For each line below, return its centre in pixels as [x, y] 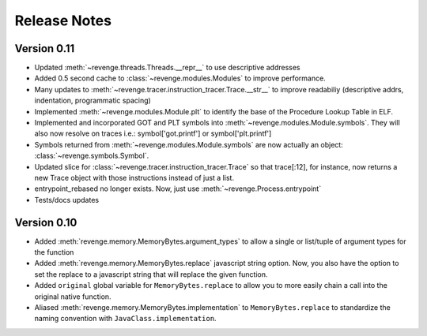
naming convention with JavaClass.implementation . [125, 319]
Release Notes [63, 21]
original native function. [73, 297]
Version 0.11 [45, 49]
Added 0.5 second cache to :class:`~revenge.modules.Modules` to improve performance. [180, 78]
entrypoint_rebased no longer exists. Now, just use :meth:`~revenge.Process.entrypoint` [178, 189]
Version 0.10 [46, 222]
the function [54, 252]
